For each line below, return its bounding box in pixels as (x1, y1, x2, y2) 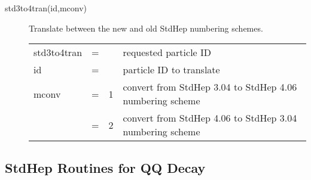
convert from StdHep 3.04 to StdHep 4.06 (123, 80, 297, 94)
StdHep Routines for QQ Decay (5, 158, 206, 176)
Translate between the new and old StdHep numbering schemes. (29, 21, 263, 34)
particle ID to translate (123, 63, 220, 77)
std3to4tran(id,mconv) (5, 2, 87, 14)
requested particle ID (123, 45, 212, 60)
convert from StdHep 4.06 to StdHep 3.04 (123, 111, 297, 125)
